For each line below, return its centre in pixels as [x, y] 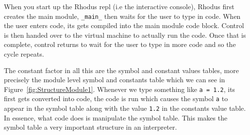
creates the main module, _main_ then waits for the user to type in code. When [122, 16]
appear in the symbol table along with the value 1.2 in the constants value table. [125, 108]
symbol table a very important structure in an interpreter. [91, 127]
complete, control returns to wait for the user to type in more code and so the [120, 44]
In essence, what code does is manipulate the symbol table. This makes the [116, 117]
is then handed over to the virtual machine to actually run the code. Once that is [125, 35]
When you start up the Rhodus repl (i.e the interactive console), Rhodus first [119, 6]
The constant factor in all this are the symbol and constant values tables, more [121, 70]
